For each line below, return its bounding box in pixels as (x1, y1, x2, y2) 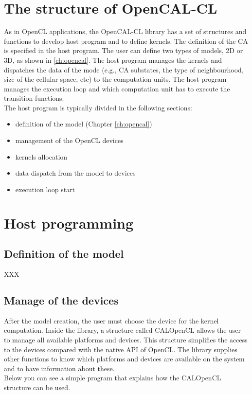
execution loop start (15, 184, 75, 194)
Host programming (4, 213, 134, 233)
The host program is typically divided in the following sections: (4, 102, 192, 112)
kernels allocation (15, 151, 68, 161)
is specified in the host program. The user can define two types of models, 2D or (4, 45, 243, 55)
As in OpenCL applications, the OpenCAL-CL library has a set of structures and (4, 26, 247, 36)
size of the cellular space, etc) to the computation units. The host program (4, 74, 227, 84)
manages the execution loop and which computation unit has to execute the (4, 83, 230, 93)
